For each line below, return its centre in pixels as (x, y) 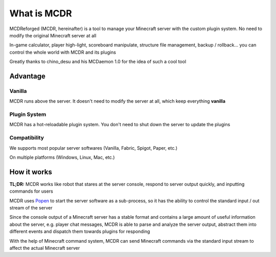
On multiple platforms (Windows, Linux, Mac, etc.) (62, 157)
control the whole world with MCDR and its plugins (63, 52)
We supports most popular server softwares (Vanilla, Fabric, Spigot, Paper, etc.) (94, 148)
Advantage (28, 76)
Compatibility (27, 138)
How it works (31, 172)
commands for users (31, 191)
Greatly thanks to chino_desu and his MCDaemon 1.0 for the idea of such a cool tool (98, 62)
